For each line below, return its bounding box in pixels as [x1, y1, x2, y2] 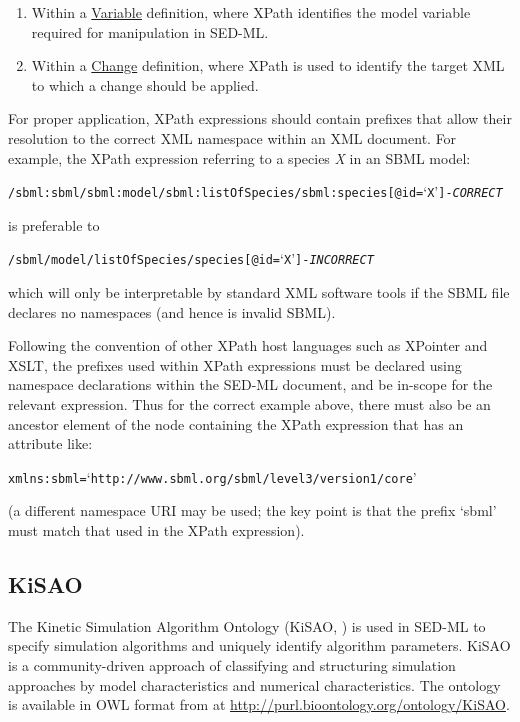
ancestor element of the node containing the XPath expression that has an [8, 413, 464, 434]
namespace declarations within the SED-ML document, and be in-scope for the [8, 374, 493, 395]
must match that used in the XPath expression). [8, 520, 305, 541]
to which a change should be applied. [31, 74, 259, 95]
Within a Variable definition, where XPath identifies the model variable [31, 2, 471, 22]
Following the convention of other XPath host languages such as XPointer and [8, 335, 488, 356]
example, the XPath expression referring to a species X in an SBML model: [8, 147, 471, 168]
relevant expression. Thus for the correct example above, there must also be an [8, 394, 491, 415]
